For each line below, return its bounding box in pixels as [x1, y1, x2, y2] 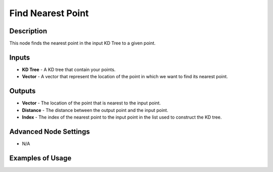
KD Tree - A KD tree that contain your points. [22, 66, 116, 73]
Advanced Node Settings [9, 127, 90, 136]
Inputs [9, 53, 30, 62]
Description [9, 27, 48, 35]
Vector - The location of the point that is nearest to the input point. [22, 100, 161, 106]
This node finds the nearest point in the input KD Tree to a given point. [9, 40, 156, 46]
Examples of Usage [9, 154, 72, 162]
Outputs [9, 87, 36, 95]
